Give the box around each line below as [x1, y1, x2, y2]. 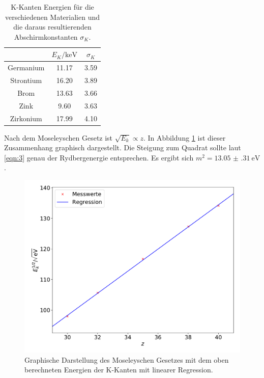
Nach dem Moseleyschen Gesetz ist [4, 132, 113, 143]
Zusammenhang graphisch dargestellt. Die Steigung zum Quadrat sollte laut [4, 142, 241, 153]
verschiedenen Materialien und [5, 11, 100, 22]
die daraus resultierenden [13, 21, 92, 32]
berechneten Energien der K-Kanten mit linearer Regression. [24, 364, 213, 375]
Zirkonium [10, 113, 42, 123]
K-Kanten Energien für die [11, 2, 94, 12]
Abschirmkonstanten [14, 31, 78, 42]
